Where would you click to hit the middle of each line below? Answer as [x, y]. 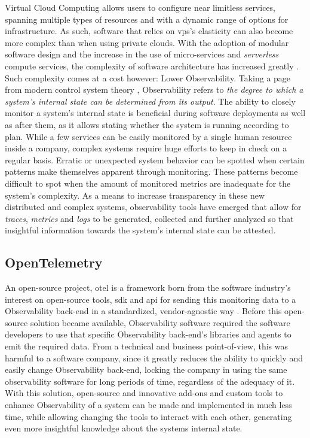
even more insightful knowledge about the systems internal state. [124, 428]
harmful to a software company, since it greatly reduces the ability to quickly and [154, 358]
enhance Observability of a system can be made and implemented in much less [148, 405]
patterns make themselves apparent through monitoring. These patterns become [151, 171]
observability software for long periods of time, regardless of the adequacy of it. [150, 381]
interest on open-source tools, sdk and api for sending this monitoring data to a [151, 299]
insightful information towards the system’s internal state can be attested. [140, 230]
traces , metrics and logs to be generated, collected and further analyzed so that [149, 218]
